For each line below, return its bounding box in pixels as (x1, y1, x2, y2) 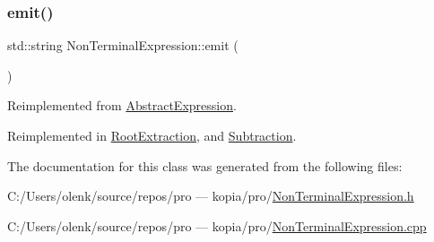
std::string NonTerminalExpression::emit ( (7, 36, 239, 55)
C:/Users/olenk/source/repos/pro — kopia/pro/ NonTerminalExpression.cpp (7, 216, 427, 235)
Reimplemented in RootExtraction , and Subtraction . (7, 126, 297, 144)
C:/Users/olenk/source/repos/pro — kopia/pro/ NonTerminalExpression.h (7, 186, 414, 205)
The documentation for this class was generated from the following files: (7, 156, 403, 175)
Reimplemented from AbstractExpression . (7, 96, 237, 115)
